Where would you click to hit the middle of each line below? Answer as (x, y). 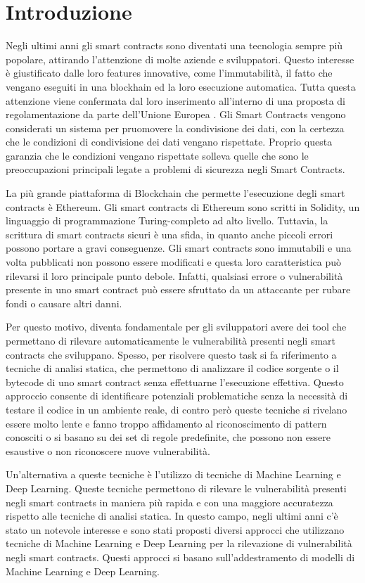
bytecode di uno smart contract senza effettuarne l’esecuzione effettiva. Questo (175, 382)
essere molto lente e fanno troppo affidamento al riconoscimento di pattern (166, 423)
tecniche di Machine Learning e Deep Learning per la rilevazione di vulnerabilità (179, 543)
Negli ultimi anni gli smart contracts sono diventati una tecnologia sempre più (174, 45)
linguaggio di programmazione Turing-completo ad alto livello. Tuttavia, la (167, 220)
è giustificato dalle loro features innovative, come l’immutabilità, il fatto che (169, 73)
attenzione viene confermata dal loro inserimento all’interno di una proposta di (175, 100)
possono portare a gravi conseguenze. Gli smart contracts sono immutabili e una (179, 248)
